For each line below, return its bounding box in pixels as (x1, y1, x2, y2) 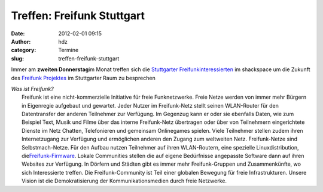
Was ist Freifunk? (11, 85, 54, 92)
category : (11, 47, 36, 54)
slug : (11, 54, 24, 62)
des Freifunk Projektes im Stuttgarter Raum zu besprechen (11, 74, 156, 81)
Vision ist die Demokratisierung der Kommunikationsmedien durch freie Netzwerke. (22, 177, 227, 185)
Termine (58, 47, 79, 54)
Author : (11, 38, 31, 45)
